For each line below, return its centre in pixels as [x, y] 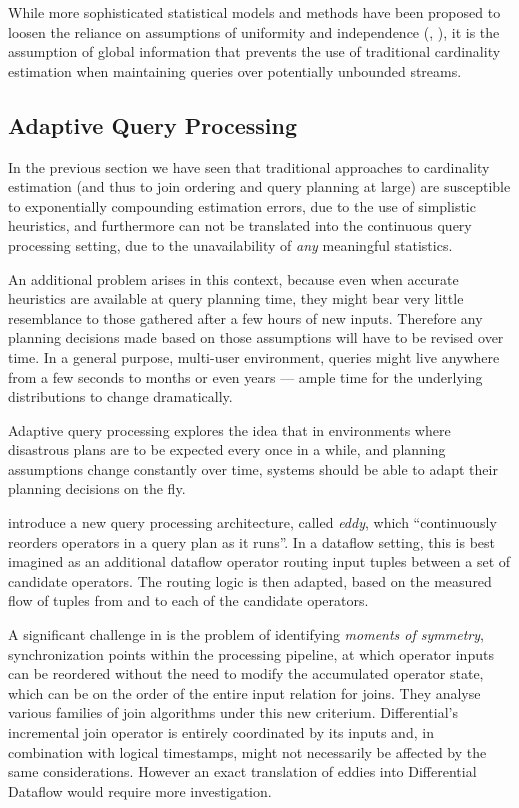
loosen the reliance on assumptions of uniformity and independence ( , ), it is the [254, 31]
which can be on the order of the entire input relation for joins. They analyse [244, 692]
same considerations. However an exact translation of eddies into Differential [242, 771]
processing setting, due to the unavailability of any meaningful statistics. [230, 244]
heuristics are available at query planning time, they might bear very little [236, 298]
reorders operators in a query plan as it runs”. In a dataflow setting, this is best [252, 541]
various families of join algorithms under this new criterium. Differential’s [233, 712]
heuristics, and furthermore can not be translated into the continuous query [240, 225]
